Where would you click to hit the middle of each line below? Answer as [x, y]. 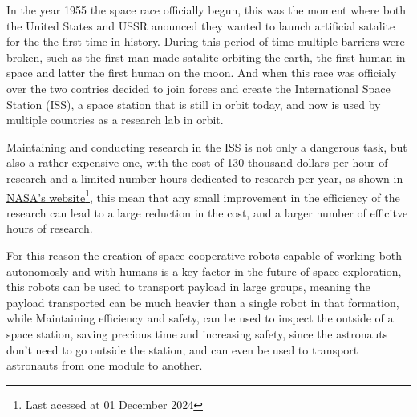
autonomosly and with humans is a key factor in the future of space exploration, [204, 271]
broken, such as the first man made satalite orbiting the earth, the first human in [206, 57]
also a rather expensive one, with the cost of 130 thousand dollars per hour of [197, 162]
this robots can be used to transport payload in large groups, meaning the [188, 287]
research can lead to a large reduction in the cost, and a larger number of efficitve [207, 212]
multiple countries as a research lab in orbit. [115, 120]
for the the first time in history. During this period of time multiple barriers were [206, 41]
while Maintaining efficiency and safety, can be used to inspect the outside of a [200, 318]
